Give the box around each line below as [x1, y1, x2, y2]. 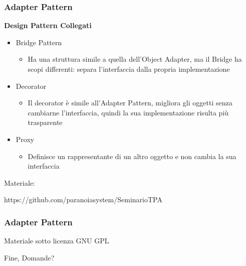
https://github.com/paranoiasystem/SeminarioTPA [4, 194, 162, 205]
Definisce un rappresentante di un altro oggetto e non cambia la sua [28, 151, 236, 161]
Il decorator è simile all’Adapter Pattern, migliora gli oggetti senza [28, 97, 232, 108]
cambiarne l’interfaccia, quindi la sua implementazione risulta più [28, 107, 229, 117]
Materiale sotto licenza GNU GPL [4, 235, 109, 246]
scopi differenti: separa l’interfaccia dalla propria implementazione [28, 64, 230, 74]
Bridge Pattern [16, 37, 62, 47]
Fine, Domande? [4, 252, 55, 262]
